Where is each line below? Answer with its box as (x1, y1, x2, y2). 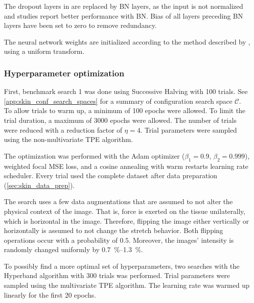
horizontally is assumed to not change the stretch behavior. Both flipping (4, 225, 223, 235)
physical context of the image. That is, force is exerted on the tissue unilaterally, (4, 206, 246, 216)
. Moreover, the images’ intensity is (128, 234, 234, 245)
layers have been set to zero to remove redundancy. (4, 20, 157, 30)
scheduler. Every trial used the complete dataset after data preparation (4, 170, 217, 181)
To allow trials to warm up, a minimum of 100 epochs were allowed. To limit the (4, 105, 246, 116)
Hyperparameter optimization (4, 67, 124, 79)
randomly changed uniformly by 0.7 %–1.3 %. (4, 244, 143, 255)
